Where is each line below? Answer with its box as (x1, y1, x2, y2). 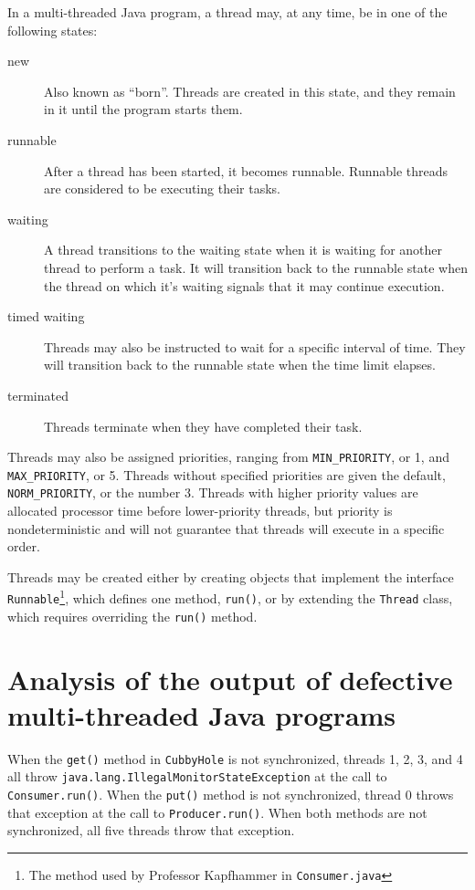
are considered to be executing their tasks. (44, 179, 280, 198)
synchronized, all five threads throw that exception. (7, 821, 295, 840)
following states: (7, 20, 98, 39)
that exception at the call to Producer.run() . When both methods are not (7, 802, 427, 822)
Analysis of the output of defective (7, 660, 453, 697)
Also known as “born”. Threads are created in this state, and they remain (44, 81, 456, 100)
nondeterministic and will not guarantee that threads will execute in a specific (7, 518, 445, 538)
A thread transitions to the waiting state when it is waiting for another (44, 240, 443, 259)
